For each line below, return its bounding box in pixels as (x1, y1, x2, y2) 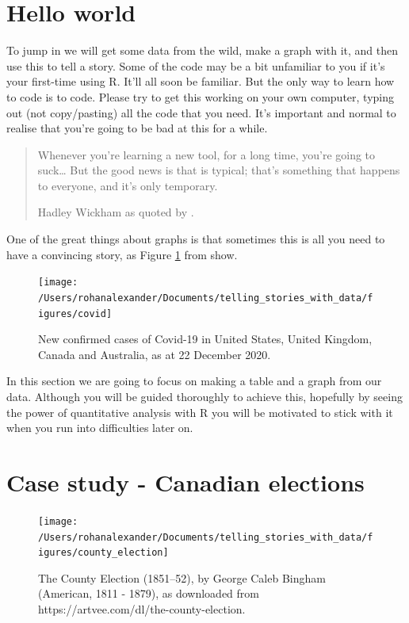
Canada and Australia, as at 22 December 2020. (38, 346, 271, 362)
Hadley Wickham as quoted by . (37, 204, 194, 220)
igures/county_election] (38, 547, 169, 559)
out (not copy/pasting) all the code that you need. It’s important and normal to (6, 104, 396, 120)
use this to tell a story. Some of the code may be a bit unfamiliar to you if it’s (6, 57, 385, 74)
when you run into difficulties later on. (6, 419, 193, 436)
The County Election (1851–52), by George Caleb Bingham (38, 569, 326, 586)
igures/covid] (38, 308, 113, 319)
